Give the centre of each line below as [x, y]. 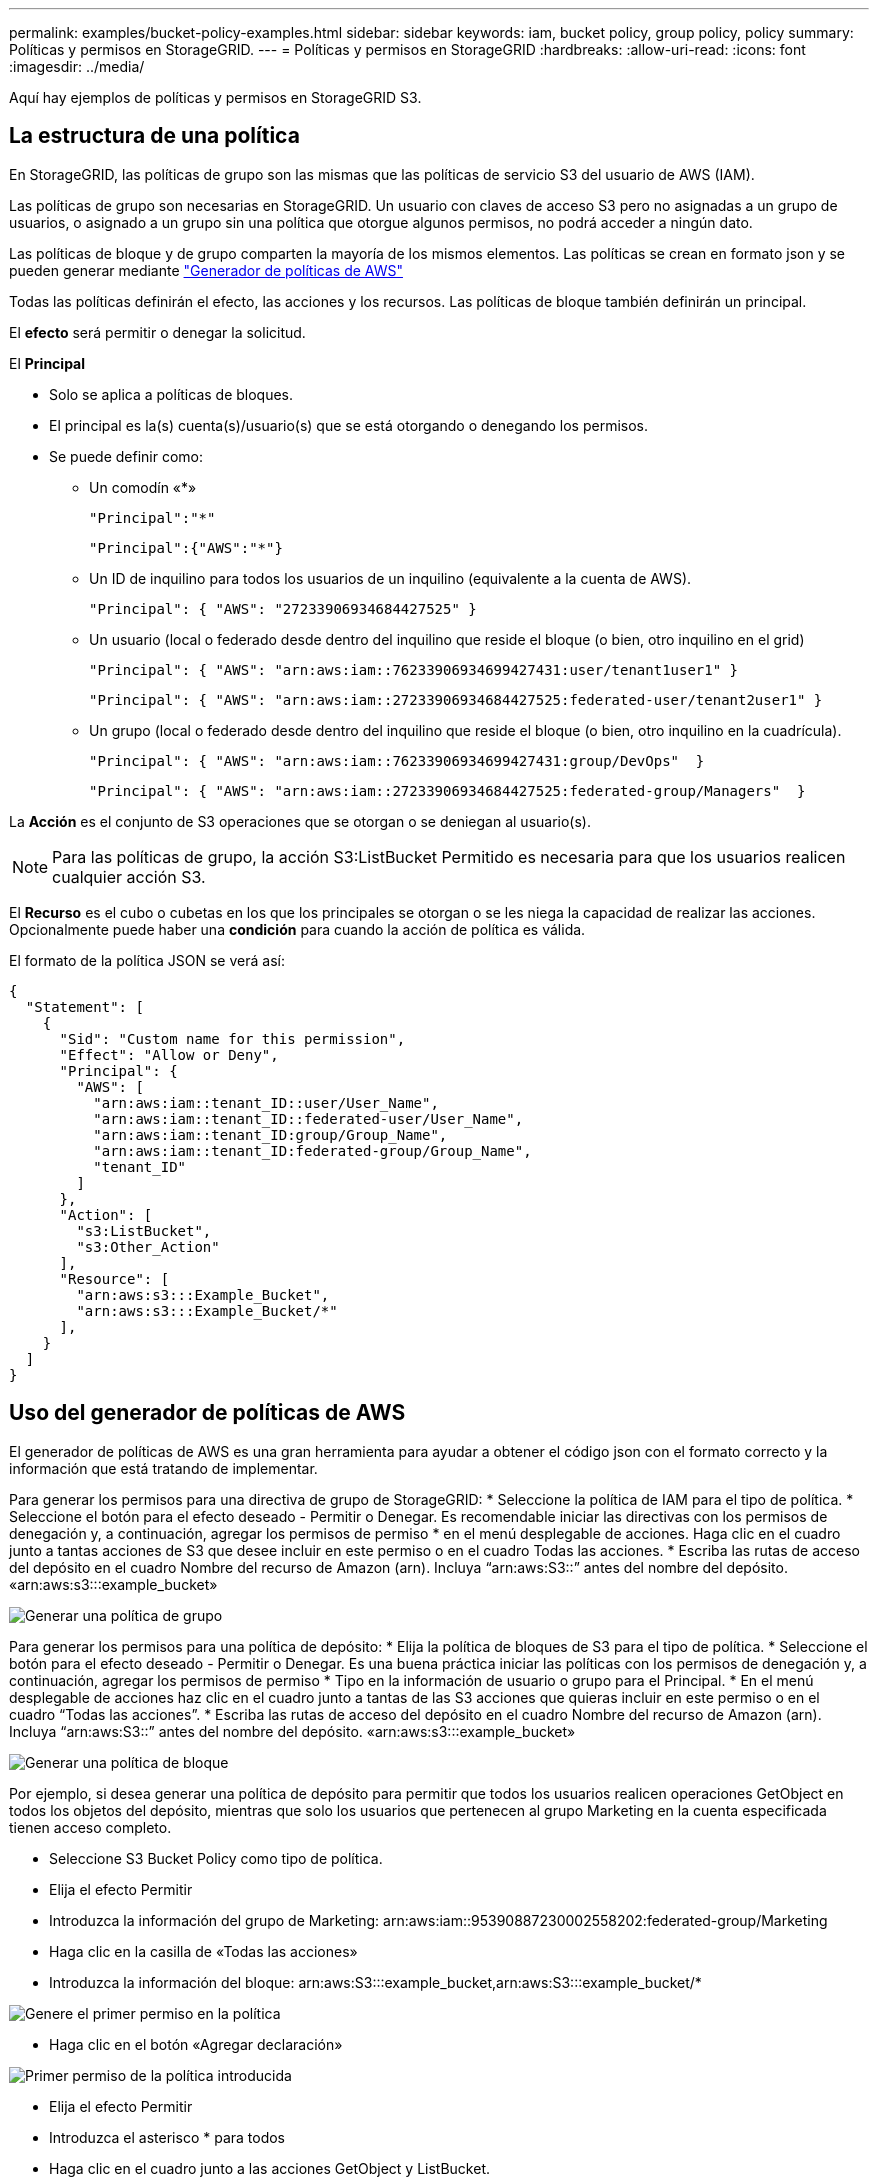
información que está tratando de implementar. [163, 1468]
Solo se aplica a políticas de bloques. [171, 394]
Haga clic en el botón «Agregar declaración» [196, 2044]
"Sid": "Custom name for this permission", [232, 1038]
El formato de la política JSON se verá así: [147, 960]
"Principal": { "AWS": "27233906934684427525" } [283, 608]
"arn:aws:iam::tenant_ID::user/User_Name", [266, 1102]
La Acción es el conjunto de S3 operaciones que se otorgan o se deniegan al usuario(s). [300, 821]
